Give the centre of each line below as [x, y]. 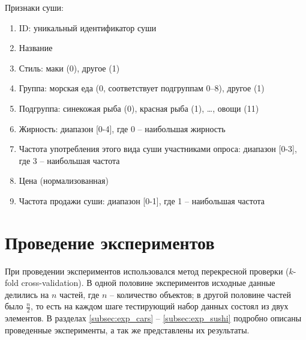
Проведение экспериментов [110, 242]
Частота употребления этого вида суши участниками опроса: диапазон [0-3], [158, 149]
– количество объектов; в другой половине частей [200, 294]
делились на [27, 294]
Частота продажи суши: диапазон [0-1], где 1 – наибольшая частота [142, 200]
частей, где [79, 294]
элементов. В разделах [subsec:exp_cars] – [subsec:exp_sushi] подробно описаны [153, 318]
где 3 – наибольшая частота [69, 160]
